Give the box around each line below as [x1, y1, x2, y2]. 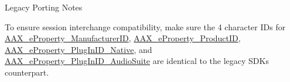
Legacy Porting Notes [5, 1, 83, 13]
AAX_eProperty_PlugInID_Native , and [5, 43, 152, 55]
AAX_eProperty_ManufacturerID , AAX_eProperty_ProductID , [5, 32, 241, 44]
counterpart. [5, 66, 49, 78]
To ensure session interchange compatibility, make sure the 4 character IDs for [5, 20, 286, 33]
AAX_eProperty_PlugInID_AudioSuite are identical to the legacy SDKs [5, 55, 269, 67]
